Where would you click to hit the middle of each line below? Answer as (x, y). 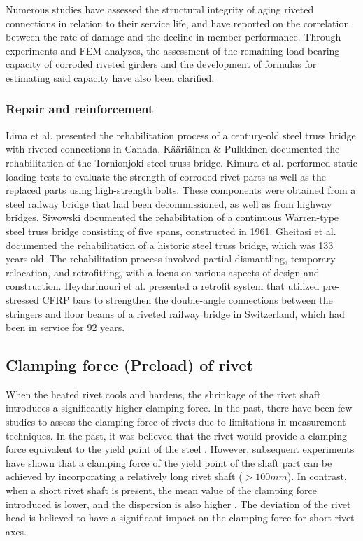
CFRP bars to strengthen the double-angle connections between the (187, 299)
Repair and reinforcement (80, 109)
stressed (22, 299)
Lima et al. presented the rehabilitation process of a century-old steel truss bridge (181, 135)
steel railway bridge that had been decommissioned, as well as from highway (169, 203)
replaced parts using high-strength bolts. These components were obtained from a (181, 190)
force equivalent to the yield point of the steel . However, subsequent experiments (180, 449)
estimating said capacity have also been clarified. (110, 77)
